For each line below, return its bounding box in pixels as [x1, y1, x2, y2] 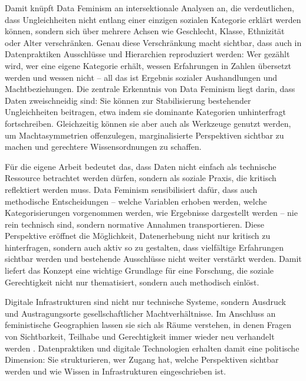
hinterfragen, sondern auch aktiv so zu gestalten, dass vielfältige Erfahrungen [5, 241, 284, 253]
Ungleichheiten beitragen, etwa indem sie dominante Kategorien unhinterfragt [5, 106, 287, 118]
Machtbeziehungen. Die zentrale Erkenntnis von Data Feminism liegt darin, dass [5, 83, 295, 95]
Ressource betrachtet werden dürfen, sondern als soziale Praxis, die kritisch [5, 172, 277, 184]
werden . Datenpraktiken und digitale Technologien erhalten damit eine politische [5, 341, 300, 354]
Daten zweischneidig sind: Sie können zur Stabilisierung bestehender [5, 94, 251, 106]
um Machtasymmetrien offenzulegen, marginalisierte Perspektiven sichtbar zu [5, 129, 284, 141]
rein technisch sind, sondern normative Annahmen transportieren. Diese [5, 218, 264, 230]
